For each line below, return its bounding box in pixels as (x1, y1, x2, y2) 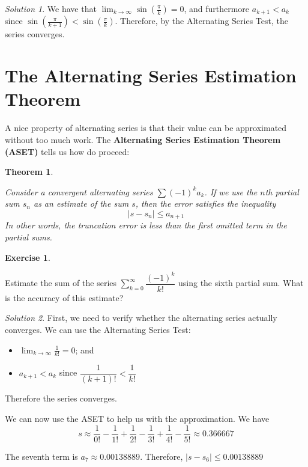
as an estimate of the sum (33, 197, 129, 210)
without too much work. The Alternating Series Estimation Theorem (5, 133, 281, 145)
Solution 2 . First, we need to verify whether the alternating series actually (5, 311, 277, 324)
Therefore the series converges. (5, 392, 118, 404)
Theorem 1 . (5, 165, 53, 178)
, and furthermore (184, 2, 250, 14)
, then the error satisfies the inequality (135, 197, 276, 210)
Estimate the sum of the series (5, 276, 117, 289)
